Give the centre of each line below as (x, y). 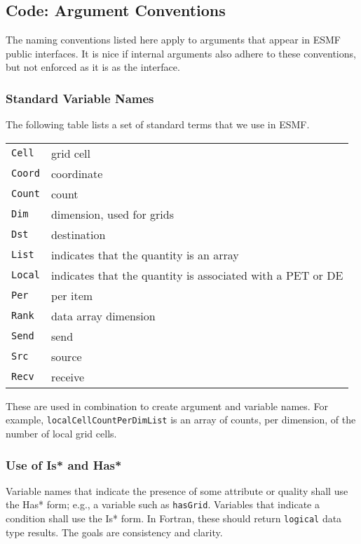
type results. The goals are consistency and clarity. (114, 532)
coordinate (77, 173)
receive (68, 376)
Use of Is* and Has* (64, 464)
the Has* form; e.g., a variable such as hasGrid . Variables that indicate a (163, 504)
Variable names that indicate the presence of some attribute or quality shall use (177, 490)
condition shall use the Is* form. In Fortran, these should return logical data (174, 518)
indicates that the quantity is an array (145, 254)
